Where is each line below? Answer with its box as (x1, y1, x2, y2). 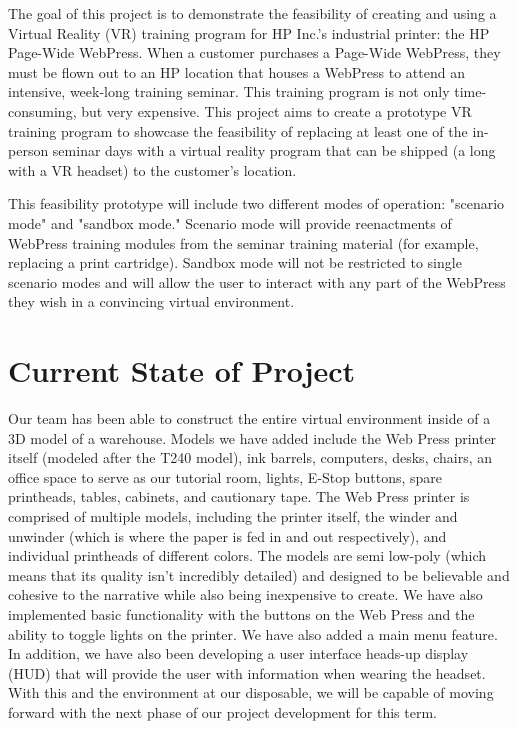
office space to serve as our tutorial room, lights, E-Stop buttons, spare (8, 466, 443, 487)
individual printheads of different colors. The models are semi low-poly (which (8, 545, 487, 566)
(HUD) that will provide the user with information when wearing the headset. (8, 662, 486, 683)
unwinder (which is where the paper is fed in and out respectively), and (8, 525, 447, 546)
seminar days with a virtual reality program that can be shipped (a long (52, 140, 496, 161)
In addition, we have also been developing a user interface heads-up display (8, 643, 469, 664)
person (8, 140, 49, 161)
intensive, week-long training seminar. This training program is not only (8, 81, 450, 102)
